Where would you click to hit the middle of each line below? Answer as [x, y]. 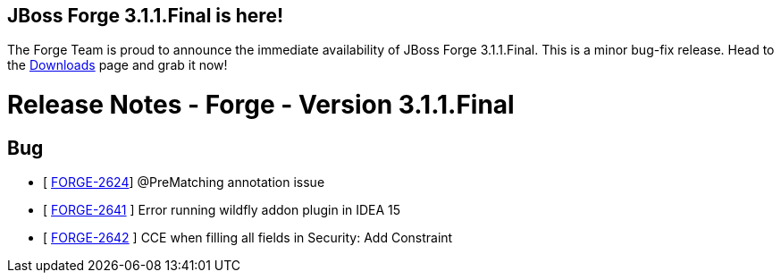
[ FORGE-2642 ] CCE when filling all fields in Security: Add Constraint [248, 238]
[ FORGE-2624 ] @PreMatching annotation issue [184, 182]
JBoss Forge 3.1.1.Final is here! [146, 16]
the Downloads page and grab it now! [118, 65]
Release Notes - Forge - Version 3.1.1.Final [261, 105]
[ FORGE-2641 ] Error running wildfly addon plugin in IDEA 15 [222, 210]
